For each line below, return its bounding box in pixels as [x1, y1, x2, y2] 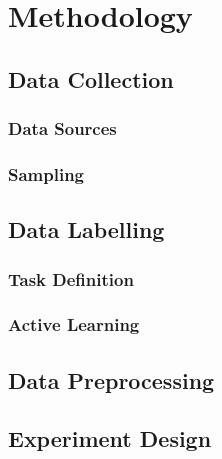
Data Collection [8, 63, 174, 94]
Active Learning [8, 312, 140, 337]
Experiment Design [8, 423, 212, 454]
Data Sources [8, 116, 117, 141]
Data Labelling [8, 214, 165, 245]
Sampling [8, 161, 85, 186]
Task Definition [8, 266, 134, 291]
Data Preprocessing [8, 364, 215, 395]
